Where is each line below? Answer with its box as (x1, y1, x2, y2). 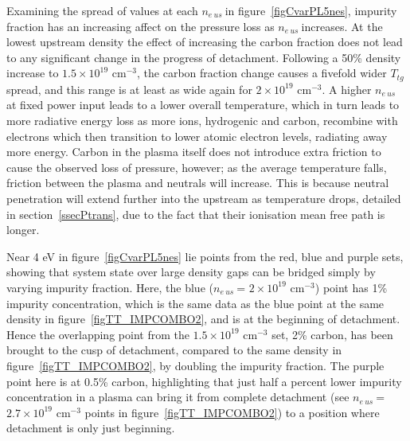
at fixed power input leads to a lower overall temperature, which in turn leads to (6, 96, 400, 113)
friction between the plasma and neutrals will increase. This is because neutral (6, 174, 389, 191)
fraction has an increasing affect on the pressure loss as (6, 18, 275, 34)
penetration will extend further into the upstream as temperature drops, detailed (6, 189, 401, 206)
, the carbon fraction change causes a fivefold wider (137, 64, 387, 81)
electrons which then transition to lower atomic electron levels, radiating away (6, 127, 388, 144)
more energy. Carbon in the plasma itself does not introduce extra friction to (6, 143, 381, 160)
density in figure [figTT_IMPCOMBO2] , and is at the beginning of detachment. (6, 310, 400, 327)
